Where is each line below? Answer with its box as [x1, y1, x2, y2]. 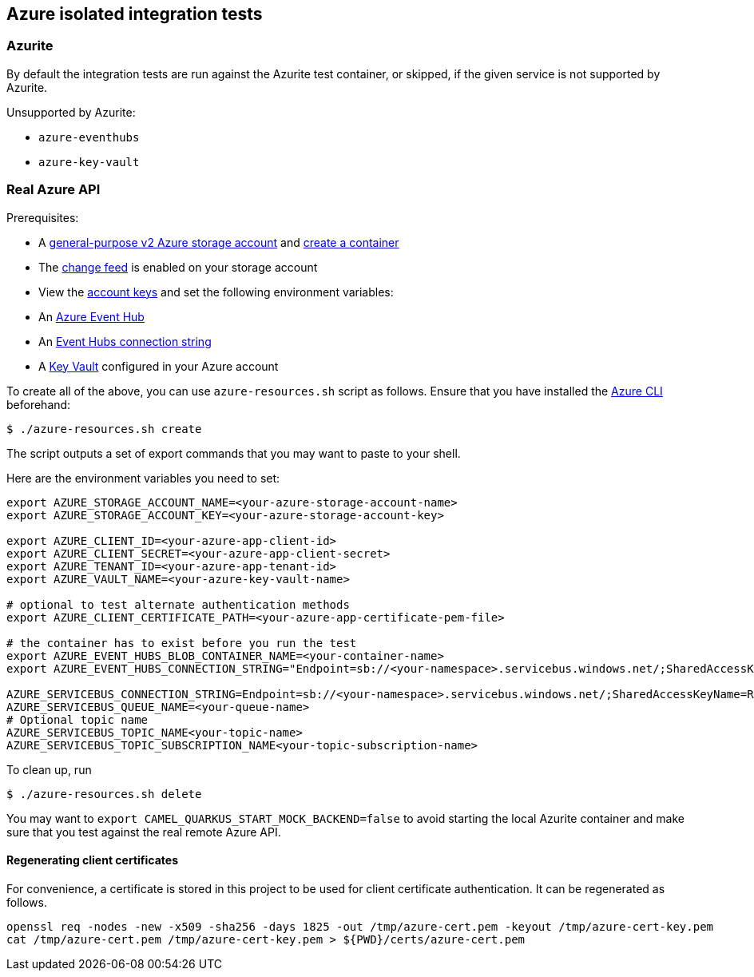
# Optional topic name [6, 713, 149, 726]
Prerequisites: [6, 210, 79, 224]
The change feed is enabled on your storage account [38, 260, 318, 274]
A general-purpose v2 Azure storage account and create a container [38, 235, 399, 249]
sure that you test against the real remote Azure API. [6, 824, 281, 839]
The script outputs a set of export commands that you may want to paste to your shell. [6, 446, 461, 460]
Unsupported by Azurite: [6, 105, 136, 119]
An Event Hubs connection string [38, 334, 212, 348]
